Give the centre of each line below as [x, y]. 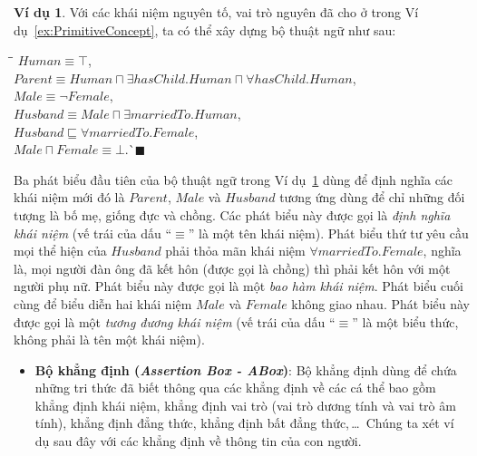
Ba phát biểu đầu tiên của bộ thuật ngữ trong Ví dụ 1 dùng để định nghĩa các [234, 179]
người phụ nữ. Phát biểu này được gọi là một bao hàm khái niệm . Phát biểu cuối [238, 286]
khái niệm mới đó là [69, 197]
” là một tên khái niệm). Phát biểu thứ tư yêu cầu [328, 233]
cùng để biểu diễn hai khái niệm [103, 303]
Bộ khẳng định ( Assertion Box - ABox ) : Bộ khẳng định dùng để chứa [246, 369]
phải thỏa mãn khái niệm [235, 251]
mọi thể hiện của [60, 251]
